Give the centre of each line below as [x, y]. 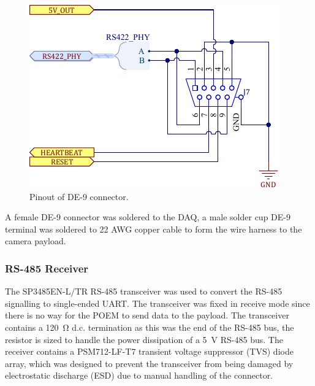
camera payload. [36, 241]
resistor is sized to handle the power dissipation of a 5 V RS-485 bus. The [144, 339]
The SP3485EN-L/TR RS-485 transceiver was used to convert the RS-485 [144, 291]
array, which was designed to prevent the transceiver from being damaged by [149, 363]
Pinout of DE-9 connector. [79, 196]
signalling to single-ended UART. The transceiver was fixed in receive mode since [157, 303]
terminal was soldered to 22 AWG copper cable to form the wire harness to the [154, 229]
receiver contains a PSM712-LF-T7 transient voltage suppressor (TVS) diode [149, 351]
